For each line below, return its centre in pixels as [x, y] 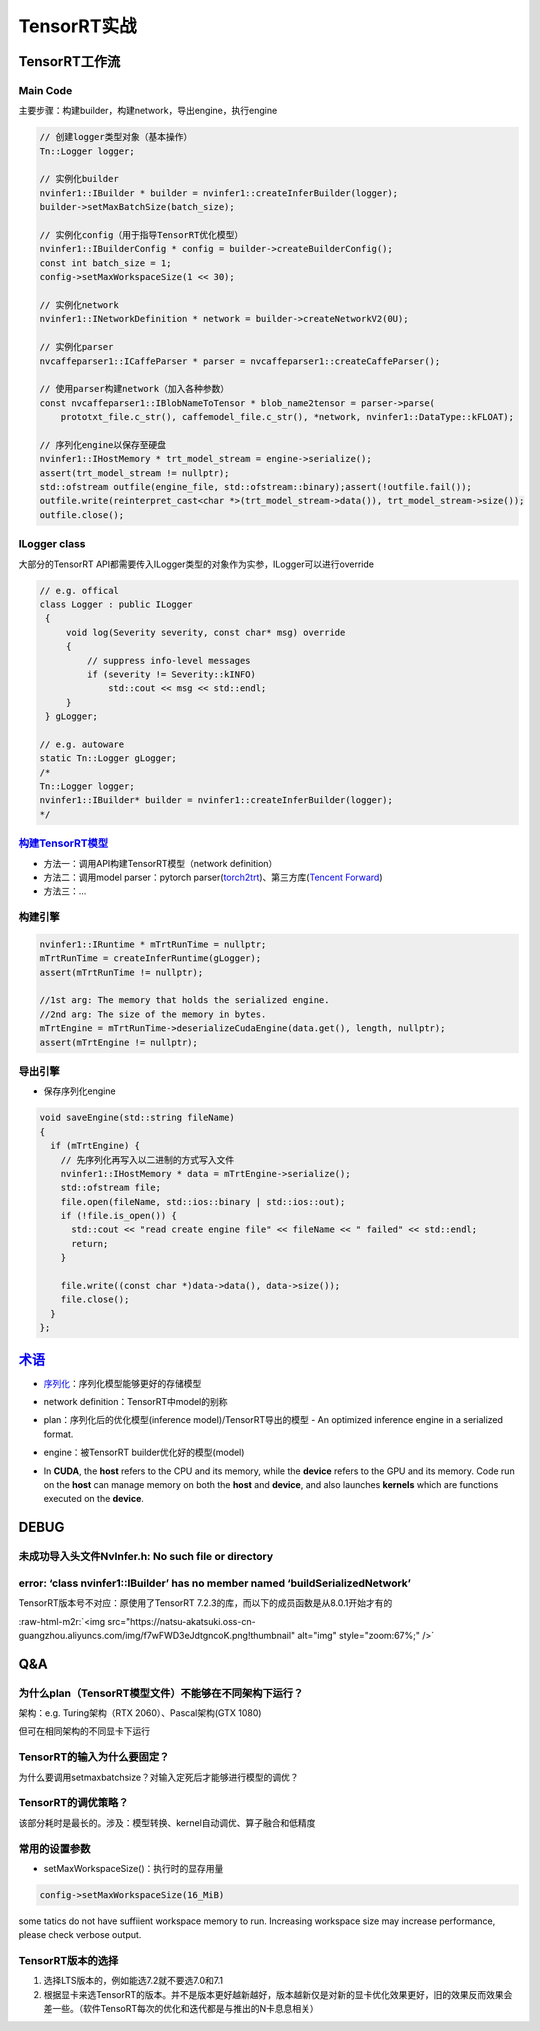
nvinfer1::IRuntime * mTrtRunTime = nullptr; [153, 944]
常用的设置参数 [54, 1848]
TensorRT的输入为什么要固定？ [94, 1757]
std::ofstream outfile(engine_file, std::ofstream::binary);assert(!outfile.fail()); [255, 487]
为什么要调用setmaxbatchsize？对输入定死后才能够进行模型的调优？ [158, 1777]
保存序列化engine [79, 1091]
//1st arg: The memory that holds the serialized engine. [184, 1000]
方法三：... [65, 891]
